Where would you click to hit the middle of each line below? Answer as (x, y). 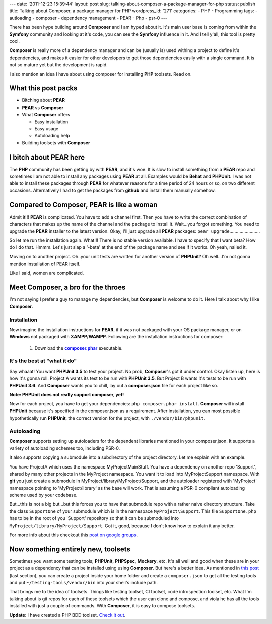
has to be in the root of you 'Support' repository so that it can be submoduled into (94, 518)
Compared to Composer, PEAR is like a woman (83, 205)
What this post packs (43, 88)
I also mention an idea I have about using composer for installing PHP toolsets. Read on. (100, 74)
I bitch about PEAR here (47, 157)
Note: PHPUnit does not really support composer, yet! (67, 395)
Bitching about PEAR (44, 100)
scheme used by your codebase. (43, 495)
